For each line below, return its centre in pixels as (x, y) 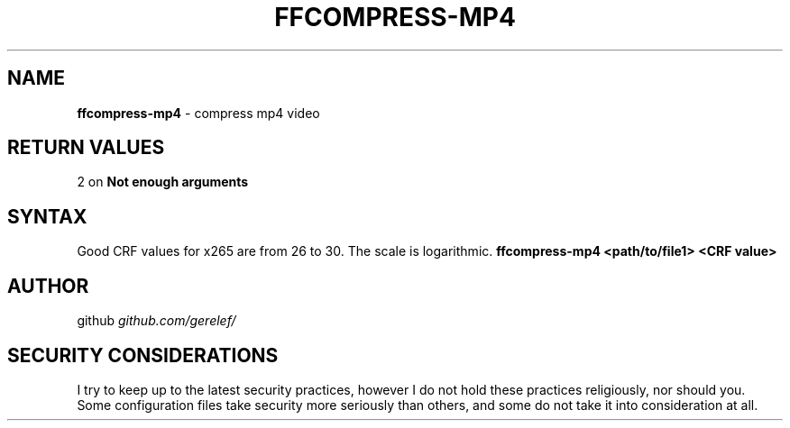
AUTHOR (48, 286)
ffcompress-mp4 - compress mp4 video (198, 113)
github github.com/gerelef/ (156, 321)
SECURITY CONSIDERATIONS (143, 355)
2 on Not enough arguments (163, 182)
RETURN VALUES (86, 148)
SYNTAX (47, 216)
